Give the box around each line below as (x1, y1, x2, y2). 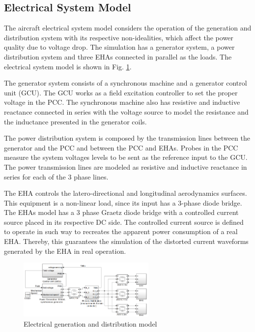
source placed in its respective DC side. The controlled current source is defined (4, 216, 244, 227)
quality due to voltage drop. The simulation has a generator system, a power (4, 42, 235, 52)
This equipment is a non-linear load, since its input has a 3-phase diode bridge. (4, 197, 242, 208)
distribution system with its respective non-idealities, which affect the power (4, 32, 233, 42)
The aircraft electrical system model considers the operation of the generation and (4, 23, 252, 33)
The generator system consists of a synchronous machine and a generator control (4, 78, 247, 88)
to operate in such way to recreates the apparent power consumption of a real (4, 226, 238, 237)
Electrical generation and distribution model (24, 318, 157, 329)
